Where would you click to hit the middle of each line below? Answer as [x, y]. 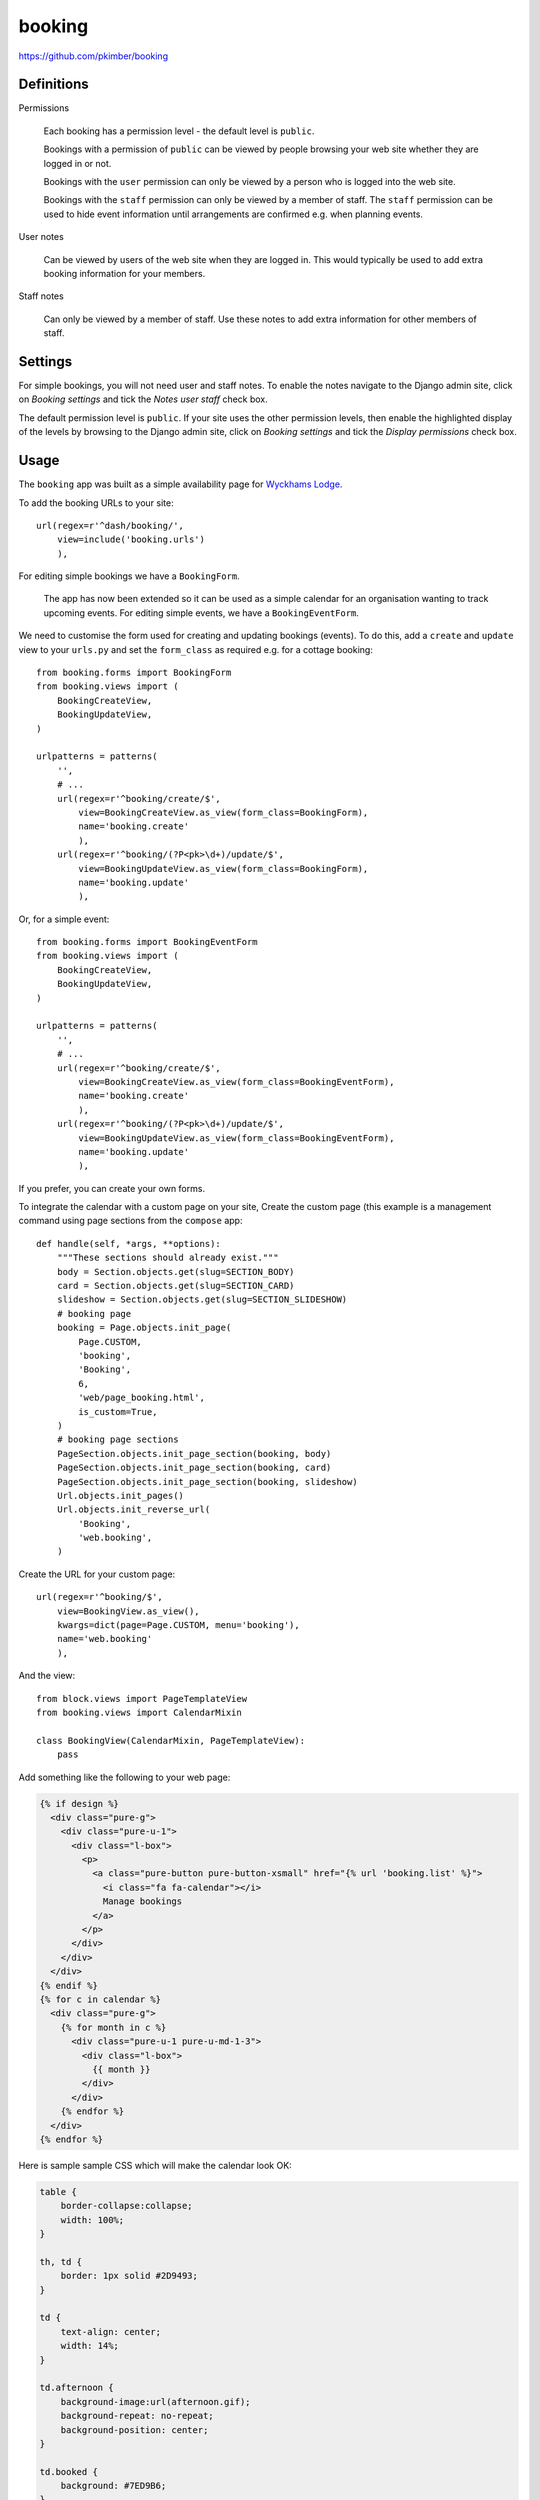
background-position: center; [134, 2429]
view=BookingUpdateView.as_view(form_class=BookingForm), [223, 868]
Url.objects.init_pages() [120, 1495]
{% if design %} [79, 1803]
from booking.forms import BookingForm [134, 673]
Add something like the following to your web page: [124, 1777]
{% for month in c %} [113, 2027]
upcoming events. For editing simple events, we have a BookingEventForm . [201, 612]
